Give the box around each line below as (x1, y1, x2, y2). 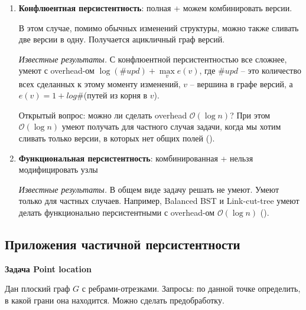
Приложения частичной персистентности (5, 235, 240, 253)
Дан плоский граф (5, 282, 70, 295)
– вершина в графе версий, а (190, 77, 293, 90)
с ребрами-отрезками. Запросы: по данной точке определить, (82, 282, 301, 295)
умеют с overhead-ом (18, 64, 95, 77)
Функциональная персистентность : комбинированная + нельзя (18, 151, 253, 164)
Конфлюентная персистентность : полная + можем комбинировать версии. (18, 2, 292, 14)
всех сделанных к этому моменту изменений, (18, 77, 181, 90)
